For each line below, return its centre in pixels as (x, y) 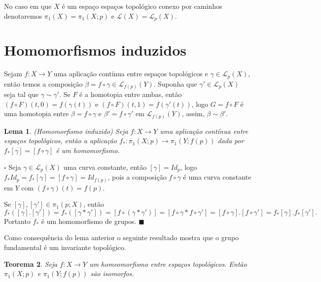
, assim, (193, 113)
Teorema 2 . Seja (31, 264)
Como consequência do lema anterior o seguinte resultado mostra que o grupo (122, 237)
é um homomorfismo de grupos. (89, 221)
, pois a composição (137, 177)
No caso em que (28, 6)
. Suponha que (175, 83)
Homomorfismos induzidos (95, 50)
